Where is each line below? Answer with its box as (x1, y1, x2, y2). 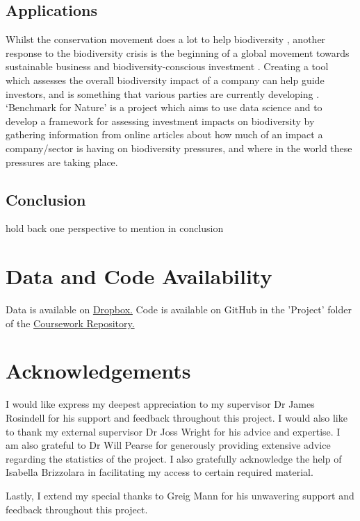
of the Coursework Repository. (6, 315, 135, 330)
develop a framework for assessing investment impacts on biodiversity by (6, 113, 315, 128)
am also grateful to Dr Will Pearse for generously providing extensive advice (6, 438, 331, 452)
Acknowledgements (6, 356, 191, 385)
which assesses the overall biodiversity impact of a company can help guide (6, 72, 325, 87)
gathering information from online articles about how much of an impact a (6, 127, 323, 142)
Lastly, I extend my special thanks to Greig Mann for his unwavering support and (6, 488, 354, 502)
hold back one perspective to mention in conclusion (6, 221, 224, 235)
